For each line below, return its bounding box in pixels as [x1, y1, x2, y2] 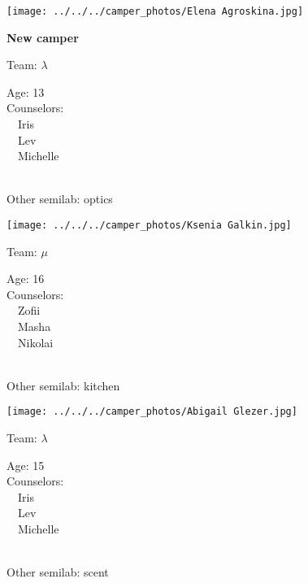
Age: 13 [7, 83, 45, 100]
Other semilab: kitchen [7, 376, 120, 394]
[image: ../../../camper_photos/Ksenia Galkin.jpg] [7, 220, 292, 231]
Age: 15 [7, 456, 45, 473]
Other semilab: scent [7, 563, 109, 581]
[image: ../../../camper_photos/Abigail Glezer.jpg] [7, 406, 297, 418]
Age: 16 [7, 270, 45, 287]
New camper [7, 28, 79, 46]
